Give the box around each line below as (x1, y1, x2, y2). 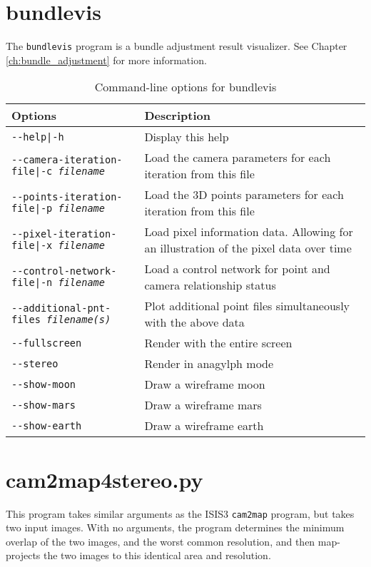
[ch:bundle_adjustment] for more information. (6, 52, 207, 67)
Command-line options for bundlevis (94, 78, 277, 96)
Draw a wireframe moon (144, 376, 265, 393)
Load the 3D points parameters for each (144, 186, 344, 203)
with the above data (144, 314, 245, 331)
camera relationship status (144, 277, 276, 294)
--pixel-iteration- (11, 228, 117, 240)
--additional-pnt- (11, 302, 111, 315)
